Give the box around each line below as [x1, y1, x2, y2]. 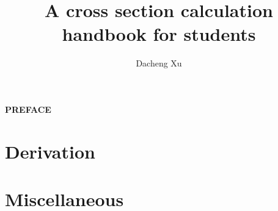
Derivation [5, 138, 95, 163]
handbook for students [62, 21, 256, 46]
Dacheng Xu [136, 57, 182, 70]
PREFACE [5, 102, 51, 115]
